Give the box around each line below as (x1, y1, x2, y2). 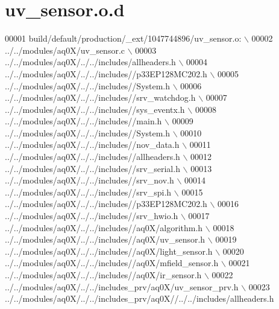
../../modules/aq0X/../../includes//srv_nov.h (5, 174, 174, 186)
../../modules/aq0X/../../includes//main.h (5, 115, 162, 127)
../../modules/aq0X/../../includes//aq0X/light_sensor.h (5, 244, 213, 257)
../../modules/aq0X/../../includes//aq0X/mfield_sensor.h (5, 256, 219, 269)
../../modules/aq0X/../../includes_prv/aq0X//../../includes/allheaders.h (5, 292, 274, 305)
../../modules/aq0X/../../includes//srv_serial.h (5, 162, 180, 174)
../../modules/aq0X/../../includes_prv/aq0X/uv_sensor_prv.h (5, 280, 239, 293)
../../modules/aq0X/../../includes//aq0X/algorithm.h (5, 221, 203, 234)
